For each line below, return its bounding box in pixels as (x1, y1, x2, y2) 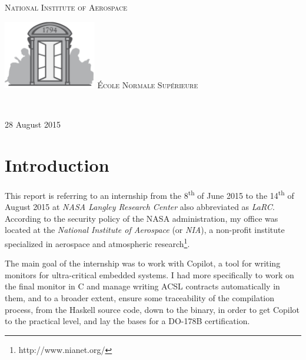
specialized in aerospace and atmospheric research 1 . (5, 235, 190, 249)
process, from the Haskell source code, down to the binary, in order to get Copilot (5, 303, 300, 315)
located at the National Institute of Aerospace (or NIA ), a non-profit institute (5, 224, 285, 236)
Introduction (5, 152, 109, 176)
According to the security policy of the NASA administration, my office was (5, 212, 278, 224)
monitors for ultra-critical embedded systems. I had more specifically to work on (5, 268, 294, 281)
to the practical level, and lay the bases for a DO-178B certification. (5, 315, 250, 327)
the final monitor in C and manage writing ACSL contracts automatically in (5, 280, 280, 292)
